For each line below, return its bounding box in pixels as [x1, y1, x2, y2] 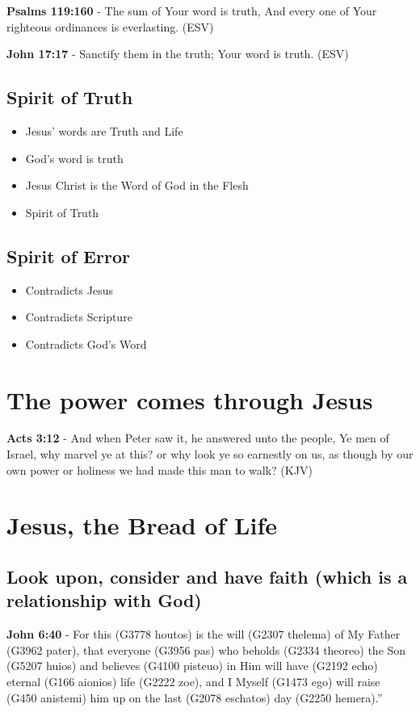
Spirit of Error [6, 243, 130, 268]
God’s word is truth [25, 149, 124, 166]
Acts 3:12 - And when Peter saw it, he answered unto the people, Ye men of [6, 429, 389, 446]
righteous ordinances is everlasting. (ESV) [6, 18, 214, 35]
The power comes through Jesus [6, 383, 373, 416]
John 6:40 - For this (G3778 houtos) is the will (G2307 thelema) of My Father [6, 626, 401, 643]
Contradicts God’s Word [25, 335, 147, 352]
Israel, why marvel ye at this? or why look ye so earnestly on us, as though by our [6, 446, 414, 463]
